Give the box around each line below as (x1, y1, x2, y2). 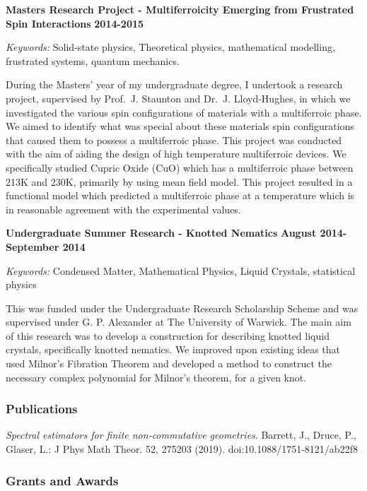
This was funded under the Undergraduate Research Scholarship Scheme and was (6, 300, 359, 315)
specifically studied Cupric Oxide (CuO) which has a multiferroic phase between (6, 160, 354, 174)
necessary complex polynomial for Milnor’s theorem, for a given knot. (6, 369, 307, 384)
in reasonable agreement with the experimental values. (6, 201, 241, 216)
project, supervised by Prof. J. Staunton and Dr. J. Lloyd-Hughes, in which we (6, 90, 351, 105)
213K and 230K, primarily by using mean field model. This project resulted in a (6, 174, 353, 189)
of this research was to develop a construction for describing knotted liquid (6, 328, 330, 343)
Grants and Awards (6, 471, 119, 489)
